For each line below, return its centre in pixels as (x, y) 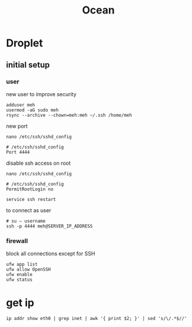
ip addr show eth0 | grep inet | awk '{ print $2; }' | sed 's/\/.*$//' (97, 319)
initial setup (28, 65)
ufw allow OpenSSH (28, 270)
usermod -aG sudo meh (32, 110)
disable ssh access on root (39, 163)
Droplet (25, 43)
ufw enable (19, 275)
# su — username (26, 221)
